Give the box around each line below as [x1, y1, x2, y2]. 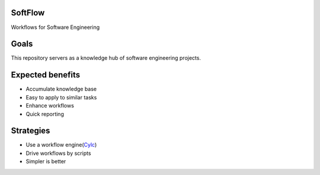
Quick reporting [25, 110, 65, 118]
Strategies [11, 126, 50, 136]
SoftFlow [11, 8, 45, 18]
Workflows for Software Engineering [11, 24, 100, 31]
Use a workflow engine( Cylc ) [25, 141, 97, 148]
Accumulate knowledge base [25, 86, 97, 93]
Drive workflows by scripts [25, 150, 91, 157]
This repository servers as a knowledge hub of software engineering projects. [11, 54, 201, 61]
